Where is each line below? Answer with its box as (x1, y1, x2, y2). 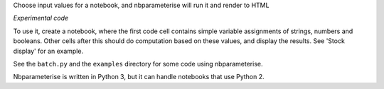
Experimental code (13, 14, 69, 23)
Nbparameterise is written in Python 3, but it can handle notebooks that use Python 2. (13, 73, 265, 81)
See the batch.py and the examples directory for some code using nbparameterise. (13, 59, 263, 68)
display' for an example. (13, 47, 84, 55)
